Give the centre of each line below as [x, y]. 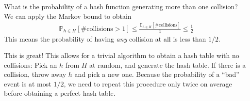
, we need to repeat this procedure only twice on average [148, 83]
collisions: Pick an [31, 65]
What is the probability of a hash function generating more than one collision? [121, 6]
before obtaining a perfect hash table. [60, 93]
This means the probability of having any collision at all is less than [105, 39]
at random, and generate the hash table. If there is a [168, 65]
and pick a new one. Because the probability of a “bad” [157, 74]
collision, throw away [35, 74]
